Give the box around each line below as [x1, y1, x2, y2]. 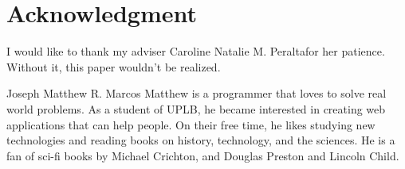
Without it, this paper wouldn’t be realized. [6, 58, 221, 75]
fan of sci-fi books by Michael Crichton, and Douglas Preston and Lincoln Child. [6, 147, 399, 163]
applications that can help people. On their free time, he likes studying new [6, 116, 376, 133]
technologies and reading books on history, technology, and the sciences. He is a [6, 132, 395, 148]
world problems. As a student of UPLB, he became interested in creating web [6, 100, 386, 117]
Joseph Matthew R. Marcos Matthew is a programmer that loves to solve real [6, 85, 387, 102]
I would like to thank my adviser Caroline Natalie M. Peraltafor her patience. [6, 43, 385, 60]
